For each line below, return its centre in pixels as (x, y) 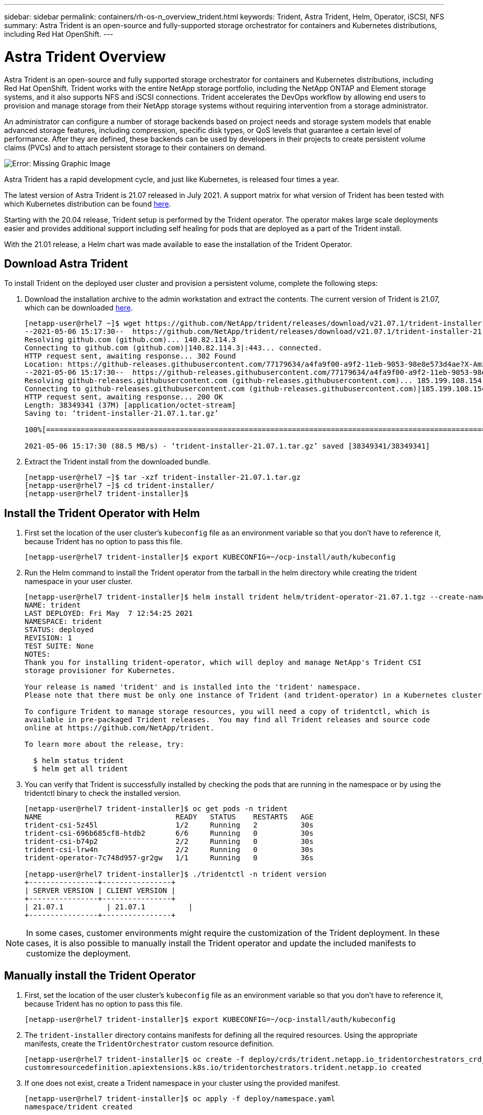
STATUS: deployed (59, 630)
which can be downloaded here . (79, 308)
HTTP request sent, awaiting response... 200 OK (124, 397)
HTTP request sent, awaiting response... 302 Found (130, 356)
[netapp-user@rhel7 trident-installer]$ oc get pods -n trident (156, 809)
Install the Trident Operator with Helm (102, 513)
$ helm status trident (78, 761)
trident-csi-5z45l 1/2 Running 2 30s (169, 825)
